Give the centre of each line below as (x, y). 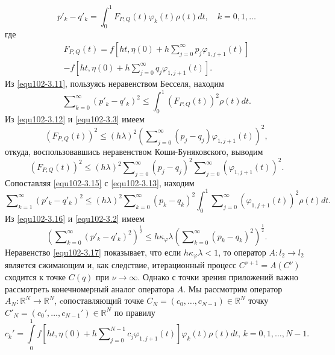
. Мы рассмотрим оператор (233, 288)
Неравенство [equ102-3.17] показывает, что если (93, 252)
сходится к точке (36, 277)
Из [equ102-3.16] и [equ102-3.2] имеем (75, 218)
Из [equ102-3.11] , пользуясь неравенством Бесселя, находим (114, 83)
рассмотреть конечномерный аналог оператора (89, 288)
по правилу (135, 312)
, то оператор (242, 252)
